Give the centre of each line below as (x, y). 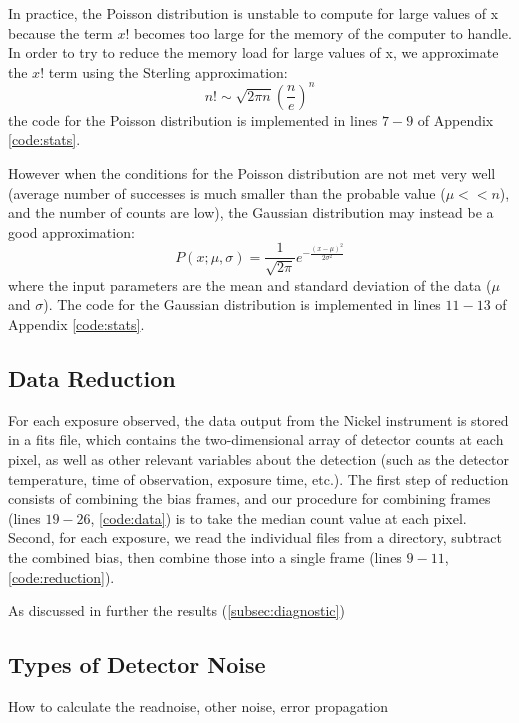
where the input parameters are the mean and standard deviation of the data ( (250, 284)
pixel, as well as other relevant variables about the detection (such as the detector (258, 459)
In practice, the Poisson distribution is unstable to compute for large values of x (253, 13)
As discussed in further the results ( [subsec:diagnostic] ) (176, 610)
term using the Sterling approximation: (168, 71)
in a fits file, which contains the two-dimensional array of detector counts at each (256, 439)
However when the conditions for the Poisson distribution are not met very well (252, 173)
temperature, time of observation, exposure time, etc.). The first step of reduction (258, 478)
